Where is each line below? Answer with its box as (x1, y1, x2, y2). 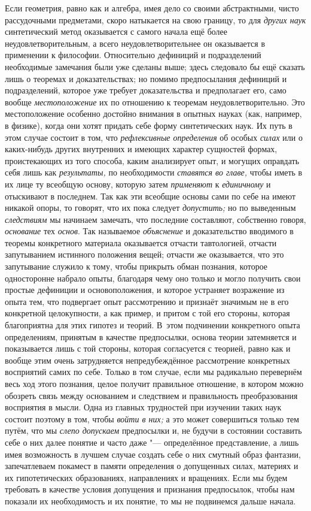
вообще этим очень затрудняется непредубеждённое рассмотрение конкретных (5, 353, 290, 366)
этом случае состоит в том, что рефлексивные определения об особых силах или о (5, 131, 303, 143)
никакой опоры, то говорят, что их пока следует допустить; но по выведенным (5, 201, 296, 214)
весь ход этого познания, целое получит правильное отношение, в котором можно (5, 377, 304, 389)
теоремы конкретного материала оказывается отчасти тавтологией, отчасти (5, 236, 277, 249)
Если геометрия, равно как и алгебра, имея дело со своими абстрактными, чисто (5, 2, 299, 14)
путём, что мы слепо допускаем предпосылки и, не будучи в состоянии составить (5, 424, 302, 437)
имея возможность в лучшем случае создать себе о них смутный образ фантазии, (5, 447, 301, 460)
